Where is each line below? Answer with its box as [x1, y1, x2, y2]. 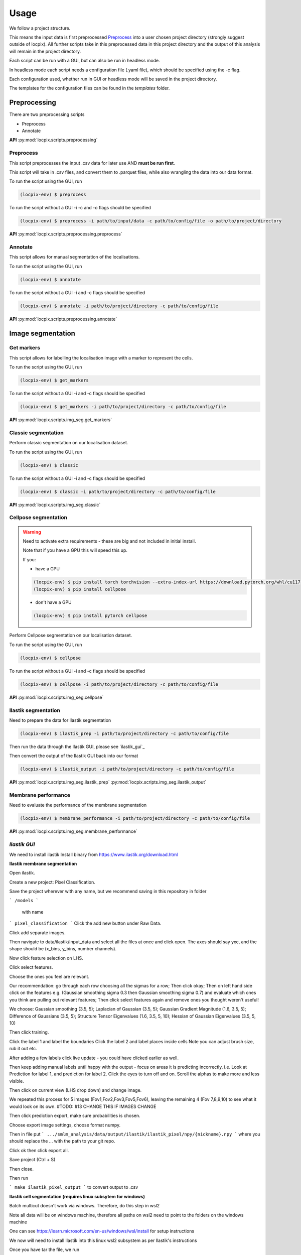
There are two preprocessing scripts [9, 111, 85, 117]
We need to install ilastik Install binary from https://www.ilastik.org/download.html [9, 851, 178, 857]
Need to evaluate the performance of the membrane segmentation [9, 802, 147, 808]
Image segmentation [9, 329, 75, 337]
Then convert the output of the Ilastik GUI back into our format [9, 753, 138, 759]
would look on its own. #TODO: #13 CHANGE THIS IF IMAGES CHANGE [9, 1103, 157, 1109]
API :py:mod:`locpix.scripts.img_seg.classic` [9, 501, 101, 508]
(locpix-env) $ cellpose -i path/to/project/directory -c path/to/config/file [20, 681, 218, 687]
